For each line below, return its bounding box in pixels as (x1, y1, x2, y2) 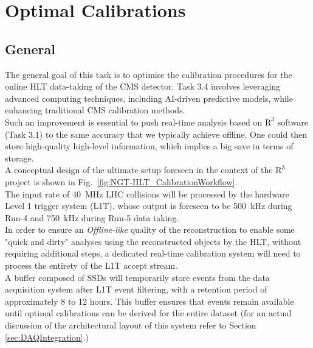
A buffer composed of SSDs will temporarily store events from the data (5, 271, 270, 283)
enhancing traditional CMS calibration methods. (5, 104, 185, 116)
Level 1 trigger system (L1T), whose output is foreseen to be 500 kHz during (5, 199, 292, 212)
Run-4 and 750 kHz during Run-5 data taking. (5, 211, 179, 224)
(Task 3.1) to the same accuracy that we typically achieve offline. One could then (5, 127, 308, 140)
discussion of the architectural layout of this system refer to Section (5, 319, 256, 332)
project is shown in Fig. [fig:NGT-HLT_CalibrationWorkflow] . (5, 175, 238, 188)
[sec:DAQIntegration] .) (5, 330, 89, 343)
